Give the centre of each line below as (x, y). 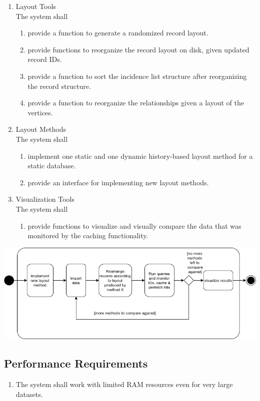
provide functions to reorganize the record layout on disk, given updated (138, 49)
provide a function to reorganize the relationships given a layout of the (136, 103)
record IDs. (45, 59)
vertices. (40, 112)
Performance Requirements (76, 363)
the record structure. (59, 86)
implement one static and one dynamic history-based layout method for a (140, 156)
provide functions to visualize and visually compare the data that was (134, 225)
